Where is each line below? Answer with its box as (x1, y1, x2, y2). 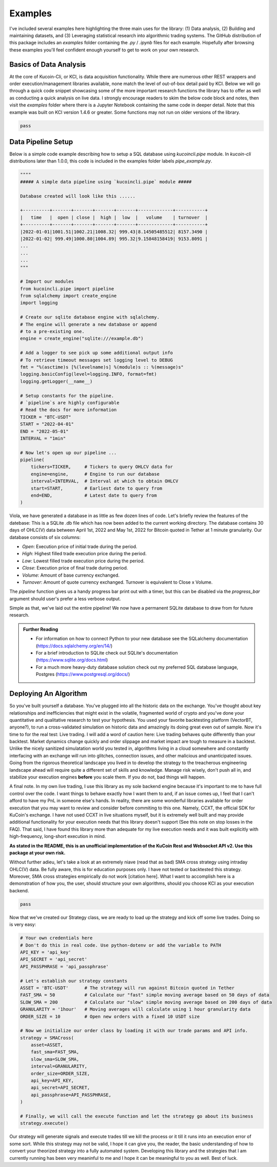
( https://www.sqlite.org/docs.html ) (36, 657, 108, 663)
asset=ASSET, (30, 1042, 64, 1048)
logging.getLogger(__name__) (20, 378, 93, 384)
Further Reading (23, 626, 58, 632)
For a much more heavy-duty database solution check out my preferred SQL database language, (36, 664, 238, 670)
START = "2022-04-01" (20, 421, 74, 427)
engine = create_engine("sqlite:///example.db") (20, 336, 144, 341)
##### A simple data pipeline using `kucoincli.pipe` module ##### (20, 179, 192, 184)
